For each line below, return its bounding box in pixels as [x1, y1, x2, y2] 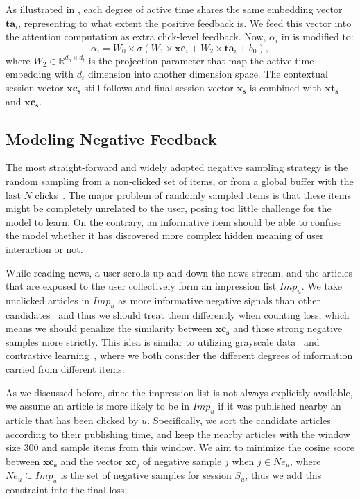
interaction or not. [6, 241, 83, 256]
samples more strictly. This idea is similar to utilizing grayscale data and [6, 334, 320, 349]
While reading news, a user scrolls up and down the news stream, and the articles [6, 265, 353, 279]
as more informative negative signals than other [118, 292, 320, 307]
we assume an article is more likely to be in [6, 399, 190, 413]
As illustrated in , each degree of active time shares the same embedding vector [6, 2, 343, 16]
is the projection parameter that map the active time [88, 53, 314, 67]
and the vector [60, 453, 123, 468]
